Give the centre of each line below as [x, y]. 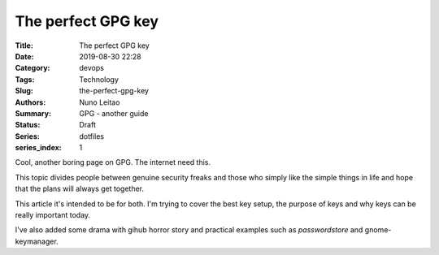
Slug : [24, 91]
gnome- [378, 230]
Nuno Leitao [100, 102]
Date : [24, 56]
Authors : [30, 102]
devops [92, 68]
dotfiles [92, 136]
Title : [24, 45]
